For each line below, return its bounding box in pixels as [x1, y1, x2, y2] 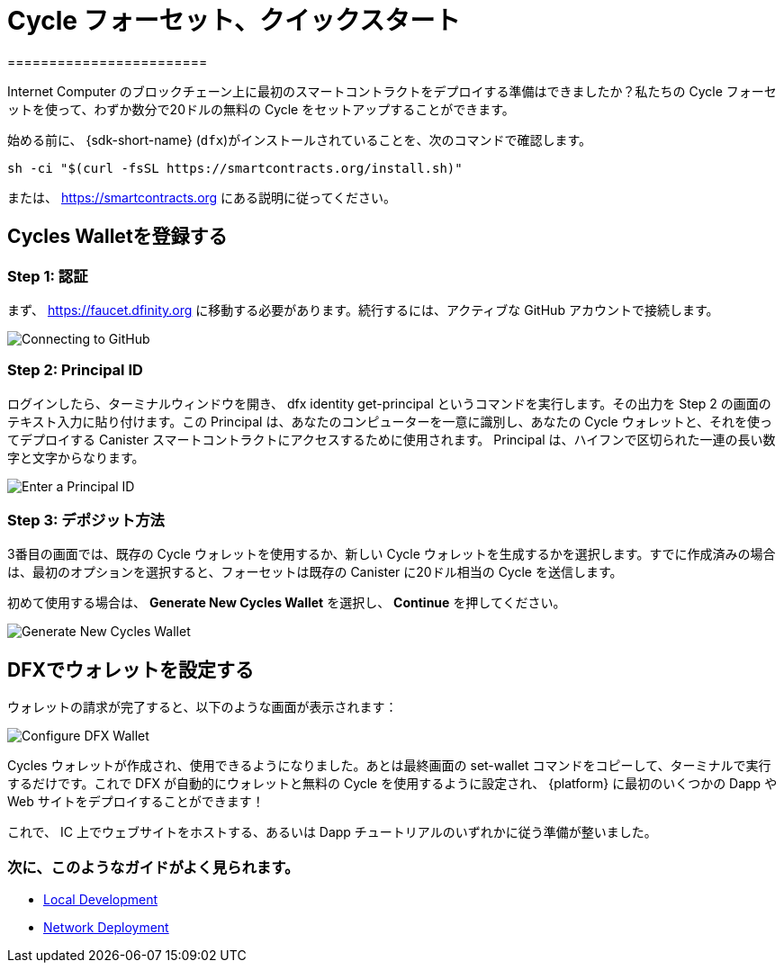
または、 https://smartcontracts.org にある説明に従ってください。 [7, 189, 396, 205]
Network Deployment [43, 920, 169, 936]
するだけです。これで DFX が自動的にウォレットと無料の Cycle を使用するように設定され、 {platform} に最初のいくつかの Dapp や [7, 776, 778, 792]
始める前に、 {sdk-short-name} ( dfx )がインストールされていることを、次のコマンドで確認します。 [7, 131, 592, 148]
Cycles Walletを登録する [7, 225, 228, 248]
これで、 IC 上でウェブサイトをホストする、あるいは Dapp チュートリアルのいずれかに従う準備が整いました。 [7, 824, 657, 840]
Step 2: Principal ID [7, 361, 143, 380]
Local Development [43, 892, 158, 908]
